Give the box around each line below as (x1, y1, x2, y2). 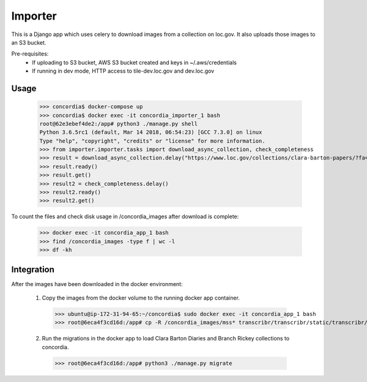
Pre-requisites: (11, 50, 49, 57)
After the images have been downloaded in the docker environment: (11, 280, 183, 287)
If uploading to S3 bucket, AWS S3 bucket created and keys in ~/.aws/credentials (32, 59, 237, 66)
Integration (11, 264, 55, 274)
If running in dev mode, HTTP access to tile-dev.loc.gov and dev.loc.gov (32, 67, 215, 75)
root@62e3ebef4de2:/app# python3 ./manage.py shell (39, 120, 198, 127)
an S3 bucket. (11, 39, 46, 46)
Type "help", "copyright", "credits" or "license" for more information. (39, 138, 265, 144)
